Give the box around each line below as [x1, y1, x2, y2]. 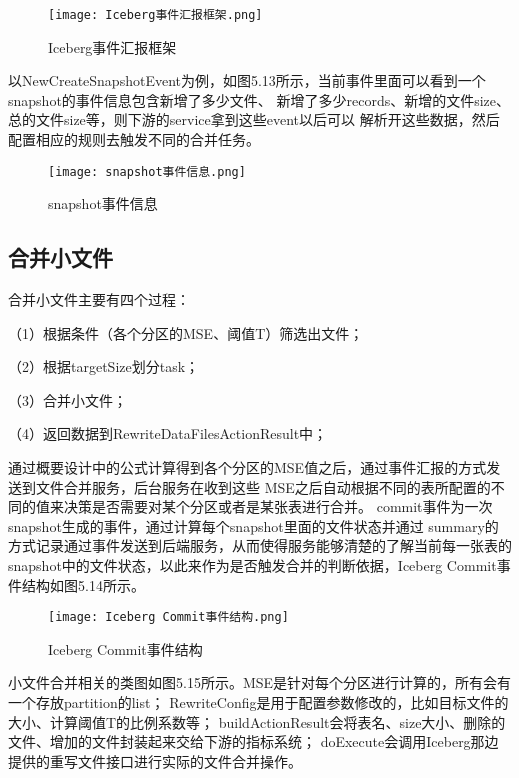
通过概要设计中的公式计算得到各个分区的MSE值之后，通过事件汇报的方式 [8, 457, 487, 478]
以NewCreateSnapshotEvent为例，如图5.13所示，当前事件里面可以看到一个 [8, 70, 486, 91]
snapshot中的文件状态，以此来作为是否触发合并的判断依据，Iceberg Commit [8, 555, 497, 576]
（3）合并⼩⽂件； [8, 389, 127, 410]
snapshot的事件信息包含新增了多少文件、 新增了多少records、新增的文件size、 [8, 89, 511, 110]
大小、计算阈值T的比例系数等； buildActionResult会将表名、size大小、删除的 [8, 711, 506, 732]
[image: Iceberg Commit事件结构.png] [48, 610, 289, 625]
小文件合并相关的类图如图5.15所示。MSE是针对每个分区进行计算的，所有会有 [8, 672, 512, 693]
